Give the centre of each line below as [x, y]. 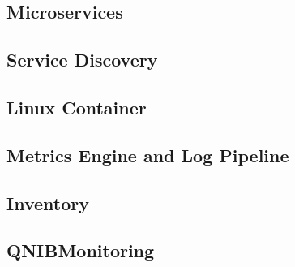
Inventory [48, 202]
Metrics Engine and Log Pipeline [148, 155]
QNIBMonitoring [81, 250]
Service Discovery [82, 60]
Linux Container [77, 107]
